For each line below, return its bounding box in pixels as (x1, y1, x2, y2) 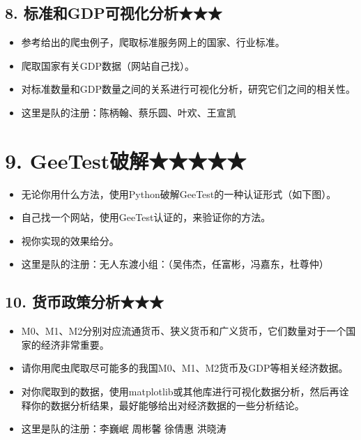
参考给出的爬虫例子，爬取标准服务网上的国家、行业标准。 (21, 35, 285, 50)
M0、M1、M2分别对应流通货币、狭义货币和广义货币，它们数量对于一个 (21, 324, 346, 338)
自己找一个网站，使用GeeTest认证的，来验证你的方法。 (21, 210, 271, 225)
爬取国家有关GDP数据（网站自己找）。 (21, 58, 195, 73)
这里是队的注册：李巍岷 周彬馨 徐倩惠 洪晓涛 (21, 421, 226, 436)
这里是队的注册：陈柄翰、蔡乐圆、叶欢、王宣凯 (21, 105, 236, 119)
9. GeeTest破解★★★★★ (5, 146, 247, 174)
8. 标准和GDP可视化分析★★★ (5, 2, 222, 24)
